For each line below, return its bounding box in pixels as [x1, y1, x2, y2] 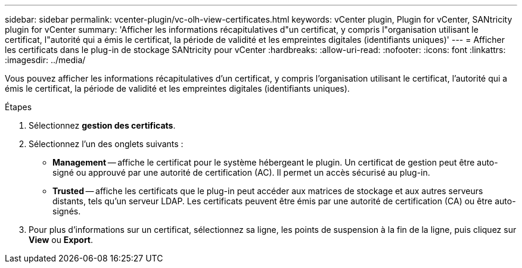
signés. [52, 206, 81, 216]
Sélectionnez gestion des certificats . [29, 120, 176, 130]
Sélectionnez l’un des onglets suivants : [29, 139, 184, 149]
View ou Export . [29, 235, 94, 245]
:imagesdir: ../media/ [5, 55, 86, 65]
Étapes [5, 102, 32, 112]
